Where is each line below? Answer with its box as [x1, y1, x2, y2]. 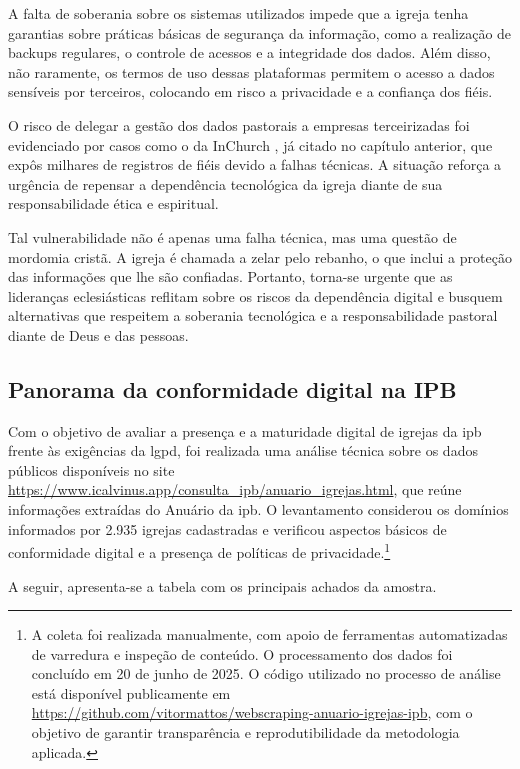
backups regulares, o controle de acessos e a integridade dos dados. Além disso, [8, 42, 491, 63]
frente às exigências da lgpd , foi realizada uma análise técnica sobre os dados [8, 440, 478, 461]
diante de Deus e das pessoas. [8, 324, 189, 345]
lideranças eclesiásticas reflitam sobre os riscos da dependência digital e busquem [8, 285, 503, 306]
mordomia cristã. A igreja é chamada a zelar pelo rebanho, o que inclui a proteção [8, 246, 512, 267]
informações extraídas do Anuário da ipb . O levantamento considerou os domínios [8, 499, 509, 520]
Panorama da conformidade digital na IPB [8, 373, 457, 404]
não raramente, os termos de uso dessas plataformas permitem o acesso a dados [8, 61, 495, 82]
